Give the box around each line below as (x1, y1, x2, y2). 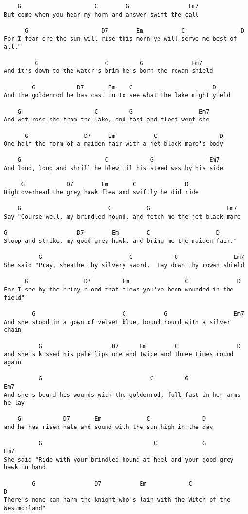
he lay (4, 399, 25, 407)
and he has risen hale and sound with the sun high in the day (4, 424, 213, 431)
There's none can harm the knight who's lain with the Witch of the (4, 497, 230, 504)
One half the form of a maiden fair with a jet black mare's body (4, 140, 224, 148)
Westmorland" (4, 504, 46, 512)
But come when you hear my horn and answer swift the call (4, 11, 199, 18)
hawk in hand (4, 464, 46, 471)
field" (4, 294, 25, 301)
